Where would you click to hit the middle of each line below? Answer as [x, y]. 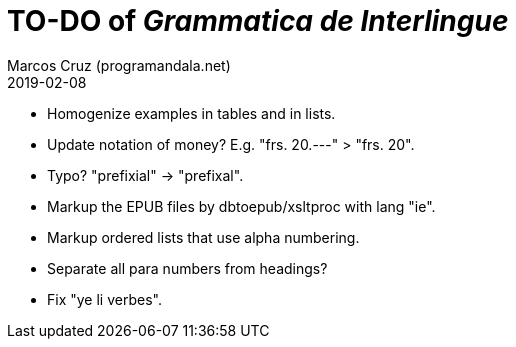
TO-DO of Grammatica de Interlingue [258, 21]
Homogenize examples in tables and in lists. [191, 113]
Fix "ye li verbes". [104, 299]
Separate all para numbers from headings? [187, 268]
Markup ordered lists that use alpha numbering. [203, 237]
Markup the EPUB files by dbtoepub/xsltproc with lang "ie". [241, 206]
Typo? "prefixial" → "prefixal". [145, 175]
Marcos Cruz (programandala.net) [119, 65]
